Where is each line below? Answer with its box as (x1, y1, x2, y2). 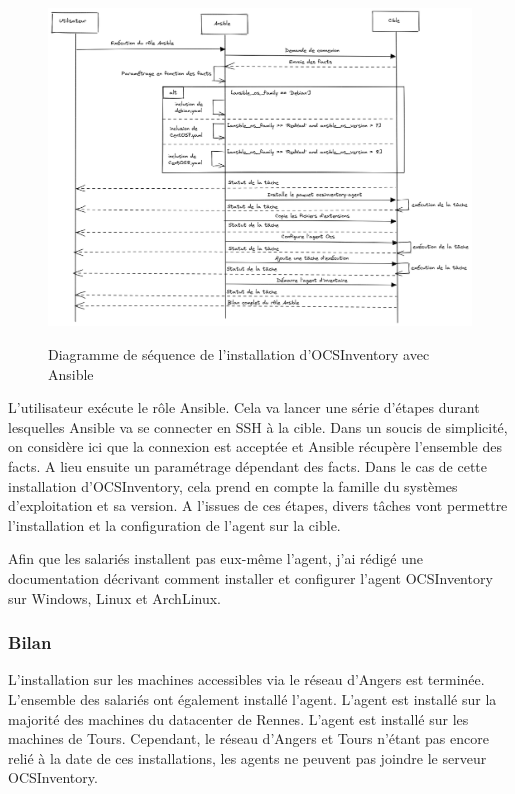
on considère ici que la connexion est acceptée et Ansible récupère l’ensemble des (8, 436, 502, 457)
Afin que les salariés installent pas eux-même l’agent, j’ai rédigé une (8, 548, 423, 569)
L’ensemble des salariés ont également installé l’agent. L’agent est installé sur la (8, 688, 497, 709)
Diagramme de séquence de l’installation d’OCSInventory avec (48, 344, 430, 364)
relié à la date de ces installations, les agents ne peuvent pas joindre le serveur (8, 747, 487, 768)
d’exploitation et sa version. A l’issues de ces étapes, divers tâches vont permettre (8, 495, 508, 516)
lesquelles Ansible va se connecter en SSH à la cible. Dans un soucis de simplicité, (8, 416, 508, 437)
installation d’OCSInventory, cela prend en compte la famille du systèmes (8, 475, 458, 496)
